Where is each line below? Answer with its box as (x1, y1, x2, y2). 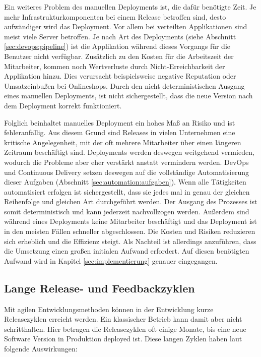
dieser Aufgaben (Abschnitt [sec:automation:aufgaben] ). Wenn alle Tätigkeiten (4, 176, 246, 187)
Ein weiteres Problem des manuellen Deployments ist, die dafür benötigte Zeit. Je (4, 2, 256, 12)
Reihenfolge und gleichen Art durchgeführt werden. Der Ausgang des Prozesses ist (4, 196, 257, 207)
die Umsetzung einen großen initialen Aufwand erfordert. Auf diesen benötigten (4, 246, 249, 256)
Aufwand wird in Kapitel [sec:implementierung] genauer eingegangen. (4, 255, 218, 266)
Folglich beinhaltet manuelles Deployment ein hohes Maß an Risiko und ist (4, 117, 235, 128)
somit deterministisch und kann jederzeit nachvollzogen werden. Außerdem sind (4, 206, 249, 216)
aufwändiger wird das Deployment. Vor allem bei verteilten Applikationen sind (4, 21, 247, 32)
